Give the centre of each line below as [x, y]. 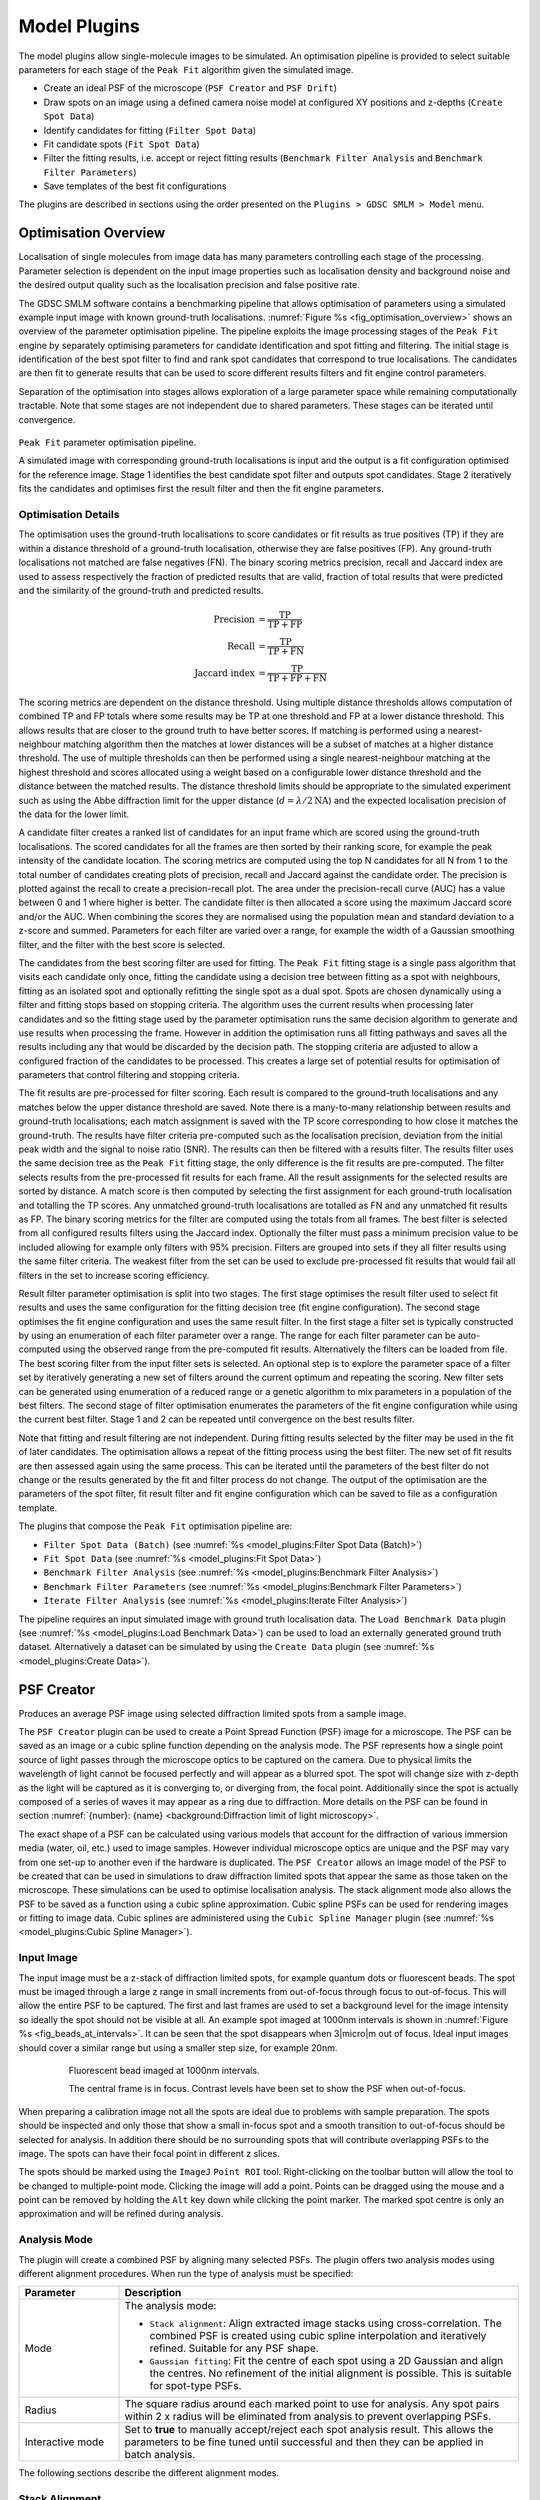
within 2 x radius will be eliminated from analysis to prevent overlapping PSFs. [308, 2417]
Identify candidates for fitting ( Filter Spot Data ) [150, 130]
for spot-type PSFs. [195, 2386]
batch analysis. [160, 2455]
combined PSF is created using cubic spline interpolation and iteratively [318, 2336]
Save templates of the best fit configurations [135, 186]
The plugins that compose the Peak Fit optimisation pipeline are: [155, 1526]
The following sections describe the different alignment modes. [149, 2473]
